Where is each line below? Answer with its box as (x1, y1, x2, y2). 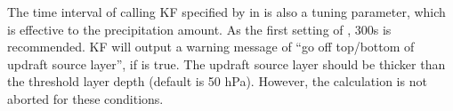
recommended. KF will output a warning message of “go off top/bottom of (7, 37, 415, 56)
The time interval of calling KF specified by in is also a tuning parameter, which (7, 3, 446, 20)
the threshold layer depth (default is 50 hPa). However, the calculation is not (7, 72, 427, 91)
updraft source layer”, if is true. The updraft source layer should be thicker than (7, 54, 446, 73)
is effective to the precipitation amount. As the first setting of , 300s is (7, 20, 392, 38)
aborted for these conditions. (7, 89, 164, 107)
